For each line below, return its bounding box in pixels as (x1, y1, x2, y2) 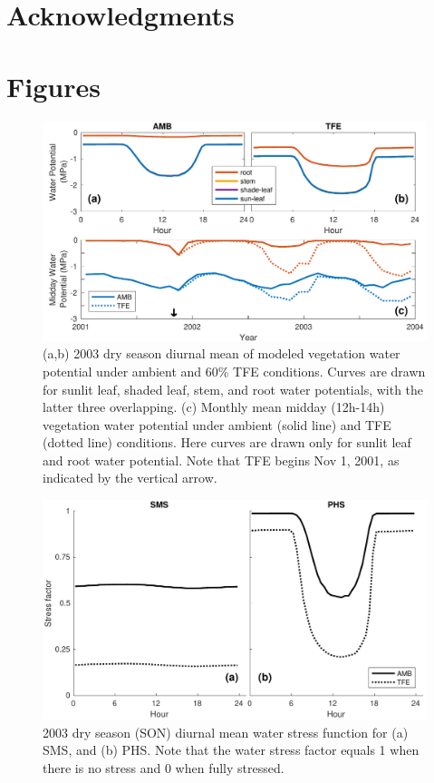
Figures (6, 67, 101, 104)
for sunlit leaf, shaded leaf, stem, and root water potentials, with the (43, 379, 424, 398)
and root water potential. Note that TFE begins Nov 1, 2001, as (43, 450, 400, 469)
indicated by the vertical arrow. (43, 468, 217, 487)
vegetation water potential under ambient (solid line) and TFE (43, 415, 391, 434)
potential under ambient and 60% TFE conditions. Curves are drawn (43, 361, 426, 380)
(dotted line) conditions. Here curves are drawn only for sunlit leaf (43, 433, 411, 452)
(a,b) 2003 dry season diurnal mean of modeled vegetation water (43, 344, 400, 363)
